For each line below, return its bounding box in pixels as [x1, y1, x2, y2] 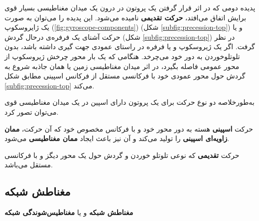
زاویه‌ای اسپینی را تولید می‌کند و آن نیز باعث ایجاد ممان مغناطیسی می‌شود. [4, 133, 230, 144]
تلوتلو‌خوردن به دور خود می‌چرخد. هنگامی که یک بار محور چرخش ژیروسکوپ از [4, 51, 240, 61]
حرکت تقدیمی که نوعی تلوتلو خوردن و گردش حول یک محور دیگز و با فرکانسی [4, 149, 240, 160]
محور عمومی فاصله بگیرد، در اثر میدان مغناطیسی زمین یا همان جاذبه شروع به [4, 61, 240, 71]
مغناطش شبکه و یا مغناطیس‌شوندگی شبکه [4, 207, 133, 218]
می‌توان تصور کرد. [4, 106, 59, 117]
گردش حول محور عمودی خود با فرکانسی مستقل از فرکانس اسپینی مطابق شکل [4, 71, 246, 81]
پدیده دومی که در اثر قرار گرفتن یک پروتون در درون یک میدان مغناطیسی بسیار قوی [4, 2, 256, 12]
